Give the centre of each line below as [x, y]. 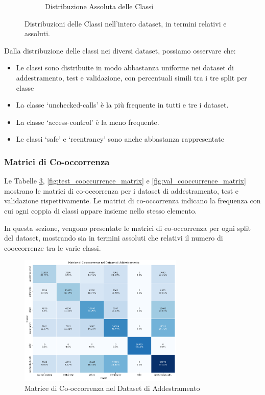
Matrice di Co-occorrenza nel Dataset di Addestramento [112, 388]
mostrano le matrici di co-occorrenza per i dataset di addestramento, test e [121, 190]
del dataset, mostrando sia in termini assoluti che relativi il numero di [114, 238]
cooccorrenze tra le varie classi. [53, 247]
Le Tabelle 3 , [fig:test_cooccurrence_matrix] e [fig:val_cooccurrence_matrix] [125, 181]
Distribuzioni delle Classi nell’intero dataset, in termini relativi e [126, 23]
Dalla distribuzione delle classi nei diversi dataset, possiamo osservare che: [120, 50]
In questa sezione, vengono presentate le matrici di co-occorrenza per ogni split [128, 228]
